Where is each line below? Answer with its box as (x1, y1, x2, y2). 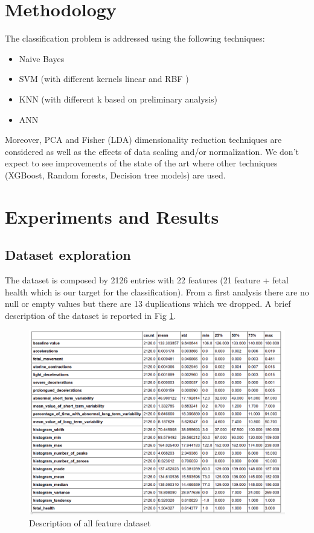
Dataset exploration (5, 245, 131, 264)
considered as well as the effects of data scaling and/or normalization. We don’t (5, 145, 299, 157)
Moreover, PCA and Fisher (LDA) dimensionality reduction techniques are (5, 133, 282, 146)
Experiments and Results (5, 204, 219, 229)
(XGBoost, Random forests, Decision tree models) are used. (5, 168, 226, 181)
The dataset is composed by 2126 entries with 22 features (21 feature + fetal (5, 274, 289, 286)
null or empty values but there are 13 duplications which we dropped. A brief (5, 297, 291, 310)
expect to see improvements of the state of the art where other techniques (5, 157, 278, 169)
